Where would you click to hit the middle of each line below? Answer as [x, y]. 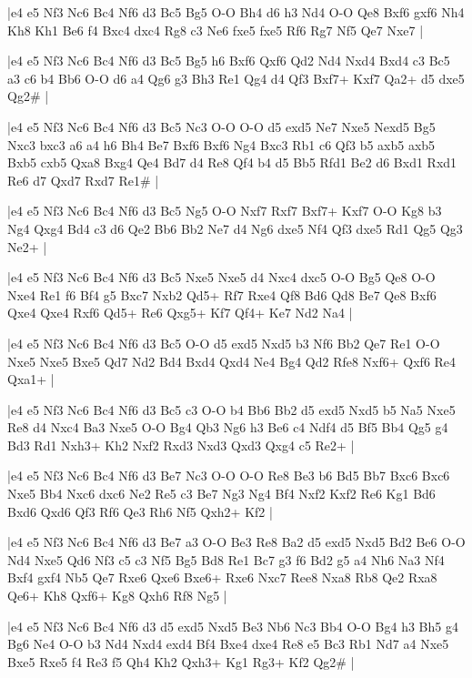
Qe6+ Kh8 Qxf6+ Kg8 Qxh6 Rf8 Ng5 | [117, 596]
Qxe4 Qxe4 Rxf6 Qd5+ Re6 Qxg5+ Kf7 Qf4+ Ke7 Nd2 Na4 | [180, 313]
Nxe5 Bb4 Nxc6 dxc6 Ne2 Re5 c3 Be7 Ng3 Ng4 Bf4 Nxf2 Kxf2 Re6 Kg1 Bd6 [221, 494]
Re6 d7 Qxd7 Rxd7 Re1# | [83, 180]
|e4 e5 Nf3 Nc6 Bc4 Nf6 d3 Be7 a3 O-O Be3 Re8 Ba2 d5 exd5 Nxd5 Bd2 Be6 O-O [236, 542]
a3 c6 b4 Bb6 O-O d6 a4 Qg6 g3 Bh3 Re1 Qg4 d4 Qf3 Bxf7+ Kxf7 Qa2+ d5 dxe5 [236, 78]
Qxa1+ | [31, 379]
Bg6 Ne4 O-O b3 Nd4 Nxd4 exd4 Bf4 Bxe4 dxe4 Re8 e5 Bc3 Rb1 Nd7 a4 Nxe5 [228, 644]
